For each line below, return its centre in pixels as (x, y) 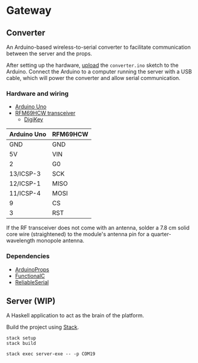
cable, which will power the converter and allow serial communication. (93, 78)
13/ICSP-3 (25, 174)
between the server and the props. (49, 54)
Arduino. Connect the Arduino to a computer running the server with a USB (99, 72)
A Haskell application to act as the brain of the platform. (75, 315)
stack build (21, 344)
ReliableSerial (32, 282)
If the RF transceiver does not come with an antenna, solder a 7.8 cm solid (98, 228)
